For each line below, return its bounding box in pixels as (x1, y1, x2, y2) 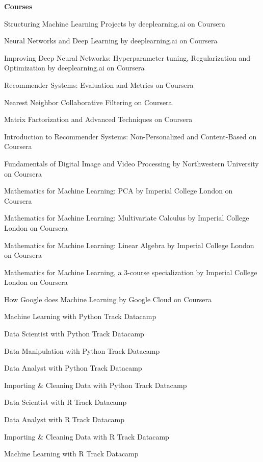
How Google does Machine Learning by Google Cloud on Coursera (4, 294, 212, 304)
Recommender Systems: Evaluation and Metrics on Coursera (4, 79, 194, 90)
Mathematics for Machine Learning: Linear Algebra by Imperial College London (4, 239, 254, 250)
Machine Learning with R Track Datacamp (4, 448, 139, 459)
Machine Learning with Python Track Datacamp (4, 311, 156, 322)
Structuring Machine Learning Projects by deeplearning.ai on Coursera (4, 18, 226, 29)
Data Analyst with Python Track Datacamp (4, 362, 142, 373)
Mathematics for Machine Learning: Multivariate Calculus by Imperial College (4, 212, 249, 223)
